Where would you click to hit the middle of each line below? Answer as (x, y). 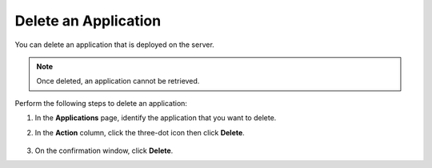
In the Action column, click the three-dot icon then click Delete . (140, 132)
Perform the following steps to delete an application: (101, 103)
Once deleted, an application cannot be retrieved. (118, 81)
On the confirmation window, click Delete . (104, 150)
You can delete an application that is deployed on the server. (115, 45)
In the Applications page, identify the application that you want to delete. (156, 118)
